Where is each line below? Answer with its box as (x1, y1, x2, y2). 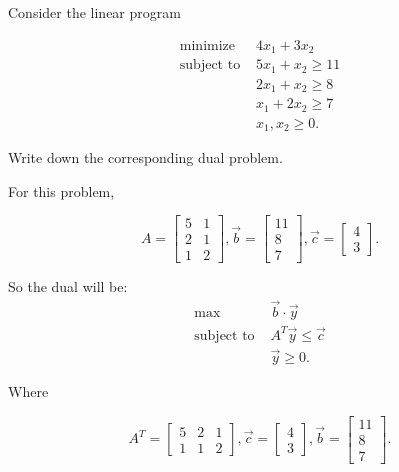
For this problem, (8, 180, 115, 201)
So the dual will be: (8, 276, 128, 297)
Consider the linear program (8, 2, 181, 22)
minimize (179, 38, 236, 53)
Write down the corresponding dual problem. (8, 147, 283, 168)
